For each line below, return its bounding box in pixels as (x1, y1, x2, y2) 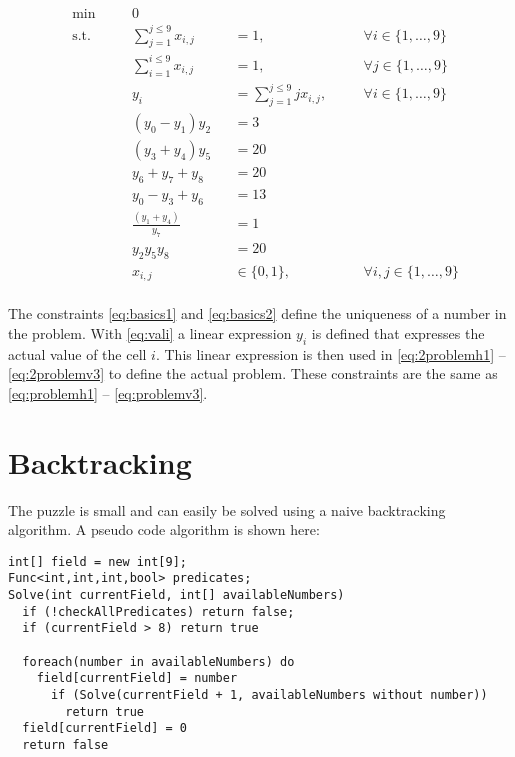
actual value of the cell (8, 343, 147, 364)
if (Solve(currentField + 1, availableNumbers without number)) (50, 687, 488, 702)
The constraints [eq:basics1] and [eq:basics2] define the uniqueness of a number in (8, 303, 507, 324)
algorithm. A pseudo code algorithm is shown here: (8, 519, 320, 540)
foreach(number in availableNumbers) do (22, 654, 295, 669)
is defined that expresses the (311, 322, 485, 343)
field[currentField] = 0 (22, 721, 187, 736)
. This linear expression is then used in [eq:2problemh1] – (155, 343, 506, 364)
